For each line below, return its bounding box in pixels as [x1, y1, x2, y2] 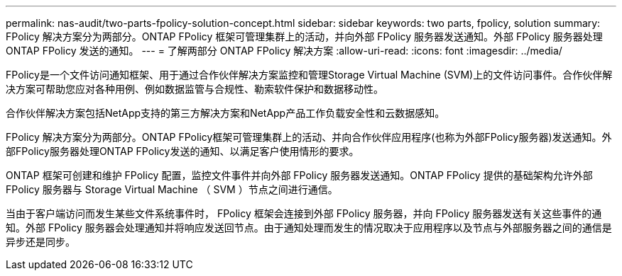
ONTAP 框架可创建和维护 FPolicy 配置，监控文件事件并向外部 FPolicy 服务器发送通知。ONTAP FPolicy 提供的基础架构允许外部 [6, 169, 593, 181]
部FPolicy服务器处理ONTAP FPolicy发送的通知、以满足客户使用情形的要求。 [6, 145, 359, 157]
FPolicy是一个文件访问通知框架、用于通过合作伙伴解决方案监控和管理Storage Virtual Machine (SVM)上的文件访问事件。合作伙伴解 [6, 69, 613, 81]
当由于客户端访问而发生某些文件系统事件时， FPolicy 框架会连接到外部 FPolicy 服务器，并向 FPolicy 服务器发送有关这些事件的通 [6, 207, 602, 219]
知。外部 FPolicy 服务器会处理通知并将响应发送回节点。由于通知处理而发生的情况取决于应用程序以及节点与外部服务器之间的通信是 [6, 222, 612, 234]
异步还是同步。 [6, 236, 75, 248]
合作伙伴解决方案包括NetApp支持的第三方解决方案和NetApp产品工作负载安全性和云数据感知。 [6, 107, 445, 119]
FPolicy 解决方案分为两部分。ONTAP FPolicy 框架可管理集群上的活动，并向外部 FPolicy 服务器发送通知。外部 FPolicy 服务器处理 [6, 30, 603, 42]
